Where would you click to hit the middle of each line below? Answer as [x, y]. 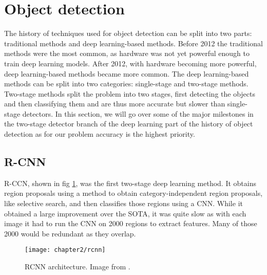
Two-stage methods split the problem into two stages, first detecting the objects [130, 93]
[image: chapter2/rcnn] [65, 250]
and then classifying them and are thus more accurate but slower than [115, 104]
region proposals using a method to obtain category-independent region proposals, [133, 193]
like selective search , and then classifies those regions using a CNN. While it [123, 203]
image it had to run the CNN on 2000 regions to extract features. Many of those [131, 223]
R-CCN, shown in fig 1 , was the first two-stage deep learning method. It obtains [130, 183]
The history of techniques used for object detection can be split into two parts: [128, 33]
